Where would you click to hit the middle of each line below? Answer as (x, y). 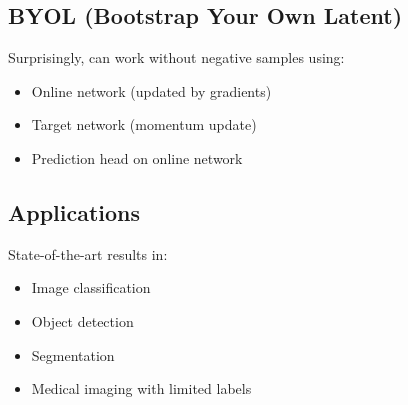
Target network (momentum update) (144, 124)
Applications (74, 211)
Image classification (91, 287)
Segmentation (73, 354)
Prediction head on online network (137, 157)
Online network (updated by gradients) (151, 90)
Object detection (82, 320)
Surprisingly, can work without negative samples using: (176, 57)
